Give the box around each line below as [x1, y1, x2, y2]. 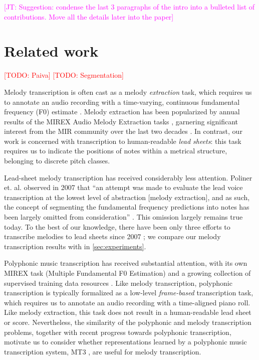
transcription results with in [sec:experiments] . [4, 241, 146, 251]
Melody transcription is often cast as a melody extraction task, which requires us [4, 86, 252, 97]
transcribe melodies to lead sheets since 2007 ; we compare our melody [4, 231, 221, 242]
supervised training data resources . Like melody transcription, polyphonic [4, 277, 232, 288]
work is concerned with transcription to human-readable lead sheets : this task [4, 135, 241, 146]
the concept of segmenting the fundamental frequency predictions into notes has [4, 202, 249, 212]
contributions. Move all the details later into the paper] [4, 11, 174, 22]
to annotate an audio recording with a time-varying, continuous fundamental [4, 96, 240, 107]
